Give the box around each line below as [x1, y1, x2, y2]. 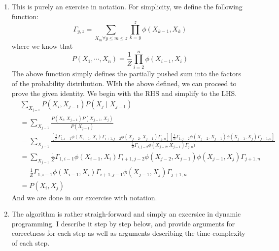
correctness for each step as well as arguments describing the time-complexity [11, 228, 245, 238]
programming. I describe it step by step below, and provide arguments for [11, 218, 235, 228]
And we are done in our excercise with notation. [11, 192, 157, 202]
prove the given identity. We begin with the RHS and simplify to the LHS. [11, 88, 237, 98]
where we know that [11, 40, 73, 51]
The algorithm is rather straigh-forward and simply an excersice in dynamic [11, 209, 241, 219]
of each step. [11, 237, 50, 248]
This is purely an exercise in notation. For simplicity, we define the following [11, 1, 243, 11]
